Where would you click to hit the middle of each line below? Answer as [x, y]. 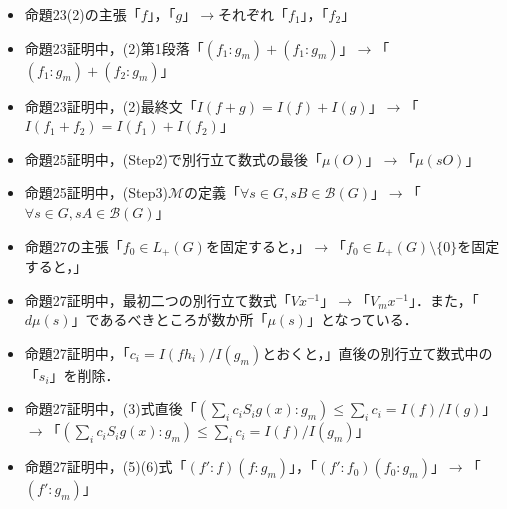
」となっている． [362, 319]
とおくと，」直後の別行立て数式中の [377, 352]
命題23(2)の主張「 [82, 14]
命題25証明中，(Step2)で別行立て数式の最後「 [173, 158]
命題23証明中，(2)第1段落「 [114, 47]
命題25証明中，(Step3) [96, 192]
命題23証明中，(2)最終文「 [110, 105]
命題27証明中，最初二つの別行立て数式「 [157, 299]
